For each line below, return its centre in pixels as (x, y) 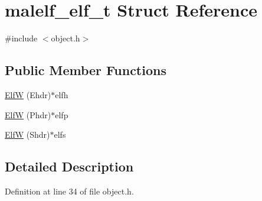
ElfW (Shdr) (27, 134)
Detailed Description (69, 166)
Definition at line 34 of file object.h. (69, 191)
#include (21, 38)
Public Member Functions (86, 70)
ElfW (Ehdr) (28, 94)
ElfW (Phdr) (28, 114)
